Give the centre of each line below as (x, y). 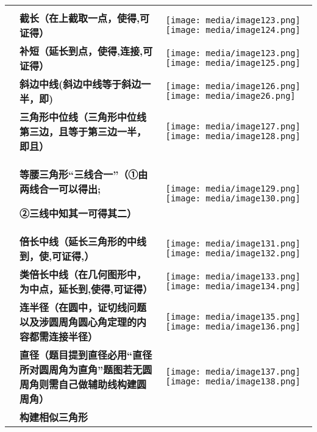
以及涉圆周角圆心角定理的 (78, 322)
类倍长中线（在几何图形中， (83, 274)
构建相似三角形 (54, 417)
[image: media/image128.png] (233, 136)
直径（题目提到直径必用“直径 (86, 355)
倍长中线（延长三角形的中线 (83, 241)
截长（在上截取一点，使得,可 (85, 18)
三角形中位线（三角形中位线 (83, 117)
